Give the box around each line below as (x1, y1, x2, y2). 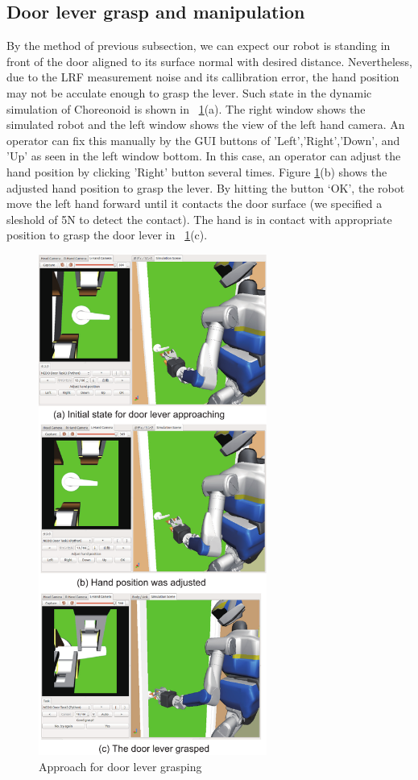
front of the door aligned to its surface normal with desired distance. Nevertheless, (6, 52, 412, 69)
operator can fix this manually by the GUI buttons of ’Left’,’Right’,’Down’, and (6, 131, 400, 148)
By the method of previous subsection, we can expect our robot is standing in (6, 37, 391, 54)
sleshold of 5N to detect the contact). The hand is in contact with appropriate (6, 210, 392, 227)
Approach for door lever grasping (39, 758, 202, 775)
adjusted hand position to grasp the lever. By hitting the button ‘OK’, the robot (6, 179, 405, 196)
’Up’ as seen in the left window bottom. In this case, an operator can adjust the (6, 147, 401, 164)
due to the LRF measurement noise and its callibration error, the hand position (6, 68, 399, 85)
